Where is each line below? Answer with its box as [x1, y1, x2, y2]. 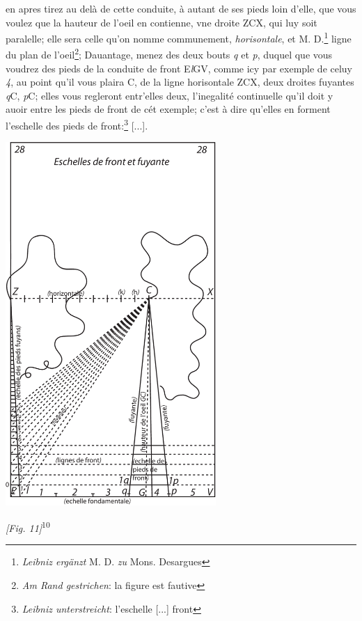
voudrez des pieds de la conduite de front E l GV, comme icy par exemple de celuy [6, 61, 353, 75]
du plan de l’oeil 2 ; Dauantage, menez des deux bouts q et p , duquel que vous [6, 45, 333, 62]
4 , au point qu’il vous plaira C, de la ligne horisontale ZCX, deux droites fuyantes [6, 74, 354, 89]
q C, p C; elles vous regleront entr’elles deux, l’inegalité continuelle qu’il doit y [6, 88, 333, 102]
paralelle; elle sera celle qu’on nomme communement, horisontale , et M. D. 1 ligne [6, 29, 352, 45]
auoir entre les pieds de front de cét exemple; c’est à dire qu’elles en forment [6, 102, 331, 116]
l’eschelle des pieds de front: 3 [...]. [6, 116, 148, 132]
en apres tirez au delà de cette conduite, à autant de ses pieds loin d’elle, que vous [6, 1, 356, 15]
